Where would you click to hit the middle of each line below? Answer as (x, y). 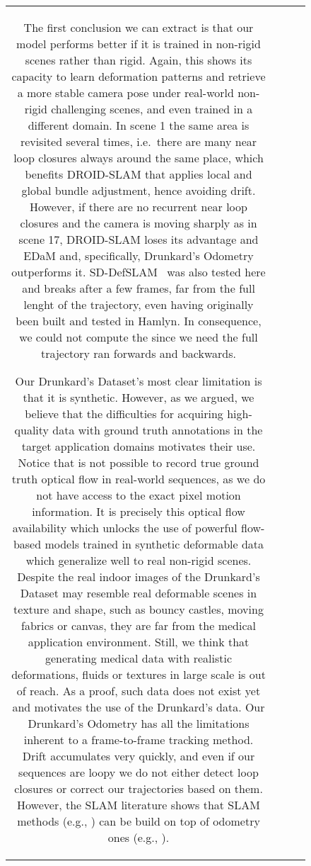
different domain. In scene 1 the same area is (139, 125)
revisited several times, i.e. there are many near (139, 141)
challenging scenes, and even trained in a (152, 109)
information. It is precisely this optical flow (139, 511)
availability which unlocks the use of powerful (125, 528)
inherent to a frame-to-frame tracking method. (139, 740)
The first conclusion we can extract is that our (139, 27)
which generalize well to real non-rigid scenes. (139, 560)
